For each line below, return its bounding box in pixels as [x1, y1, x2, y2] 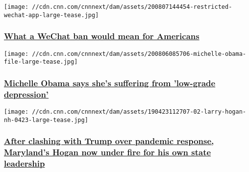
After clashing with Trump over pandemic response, [4, 135, 214, 147]
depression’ [4, 88, 49, 100]
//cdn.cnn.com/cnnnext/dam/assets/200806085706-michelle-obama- [32, 50, 246, 57]
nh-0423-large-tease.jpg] [4, 116, 88, 123]
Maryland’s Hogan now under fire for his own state [4, 146, 211, 158]
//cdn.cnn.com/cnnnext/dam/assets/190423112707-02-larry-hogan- [32, 108, 246, 115]
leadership [4, 157, 45, 170]
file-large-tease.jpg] [4, 58, 78, 66]
